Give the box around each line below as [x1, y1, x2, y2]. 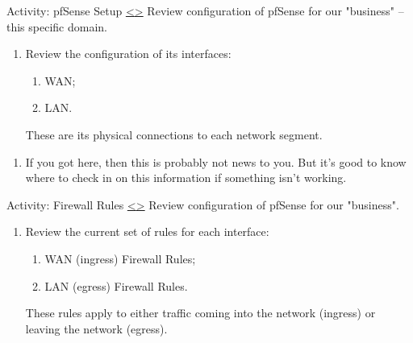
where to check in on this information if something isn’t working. [25, 169, 347, 186]
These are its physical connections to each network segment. [25, 126, 323, 143]
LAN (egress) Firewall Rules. [44, 277, 188, 294]
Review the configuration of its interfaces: [25, 45, 232, 62]
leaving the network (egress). [25, 320, 168, 337]
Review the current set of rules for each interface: [25, 223, 269, 240]
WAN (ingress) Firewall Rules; [44, 250, 196, 267]
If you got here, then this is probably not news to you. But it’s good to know [25, 153, 407, 170]
